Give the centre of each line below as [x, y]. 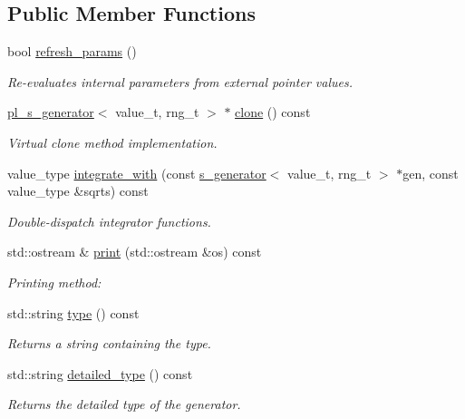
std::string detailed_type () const [100, 373]
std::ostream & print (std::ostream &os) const [135, 252]
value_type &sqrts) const [78, 191]
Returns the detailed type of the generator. [124, 404]
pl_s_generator [51, 112]
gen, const [431, 173]
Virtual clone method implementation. [112, 142]
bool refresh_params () [72, 51]
